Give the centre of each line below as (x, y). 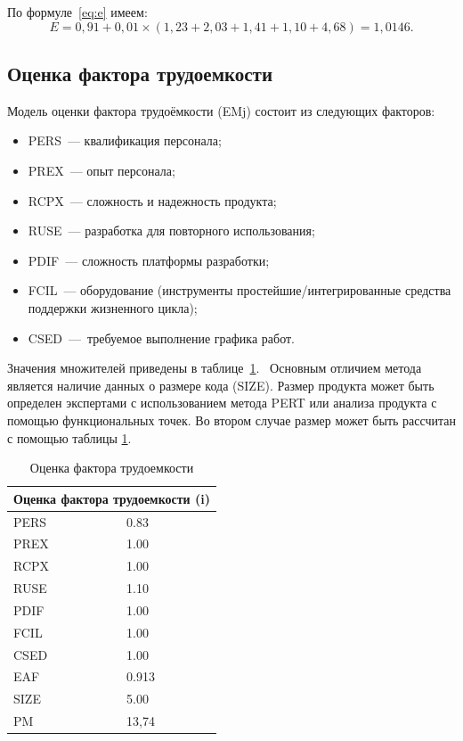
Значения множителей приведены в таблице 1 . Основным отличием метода (215, 368)
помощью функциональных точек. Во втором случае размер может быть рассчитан (231, 420)
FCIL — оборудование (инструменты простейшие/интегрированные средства (240, 290)
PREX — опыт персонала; (102, 170)
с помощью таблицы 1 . (69, 437)
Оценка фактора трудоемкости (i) (112, 498)
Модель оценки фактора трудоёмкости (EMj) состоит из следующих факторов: (221, 110)
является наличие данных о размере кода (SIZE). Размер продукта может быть (221, 385)
